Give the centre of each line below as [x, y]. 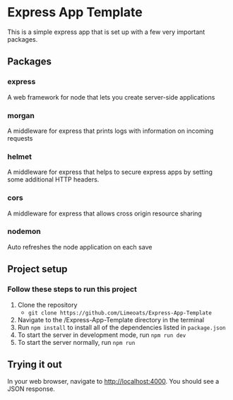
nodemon [24, 232]
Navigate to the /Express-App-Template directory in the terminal [111, 319]
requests [20, 138]
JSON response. [31, 389]
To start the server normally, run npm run [76, 342]
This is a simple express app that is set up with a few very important [106, 32]
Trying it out [35, 364]
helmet [20, 156]
